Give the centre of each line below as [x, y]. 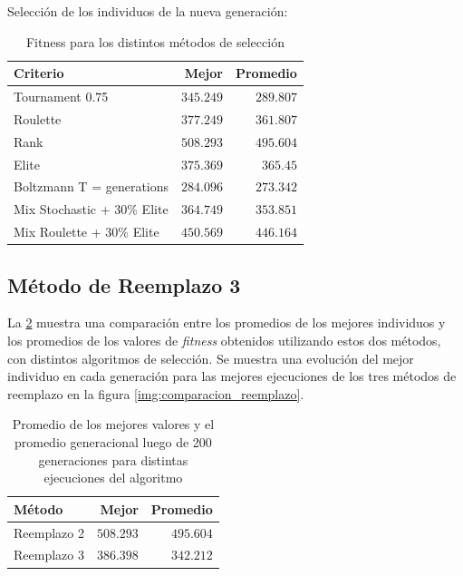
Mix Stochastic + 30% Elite [91, 209]
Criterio [39, 73]
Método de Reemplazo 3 [124, 284]
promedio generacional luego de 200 [113, 441]
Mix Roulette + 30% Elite [87, 232]
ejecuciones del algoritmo [113, 478]
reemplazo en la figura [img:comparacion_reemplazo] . [156, 393]
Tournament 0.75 [61, 97]
